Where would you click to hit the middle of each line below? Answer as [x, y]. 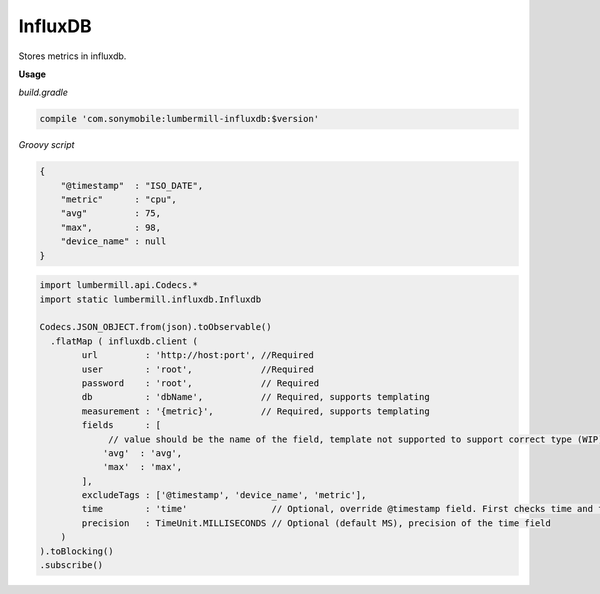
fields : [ [121, 425]
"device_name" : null [113, 241]
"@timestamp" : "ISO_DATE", [132, 185]
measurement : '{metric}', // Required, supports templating [255, 411]
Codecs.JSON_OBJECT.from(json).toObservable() [155, 327]
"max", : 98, [111, 227]
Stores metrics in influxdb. [72, 56]
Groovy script [46, 145]
